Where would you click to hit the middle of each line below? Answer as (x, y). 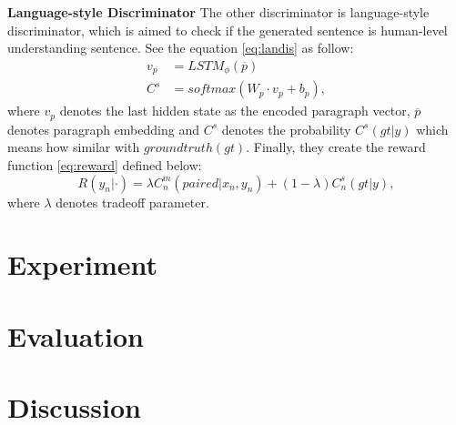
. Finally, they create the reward (336, 147)
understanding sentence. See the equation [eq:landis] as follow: (181, 48)
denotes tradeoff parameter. (132, 202)
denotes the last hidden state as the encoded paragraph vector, (235, 111)
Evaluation (76, 335)
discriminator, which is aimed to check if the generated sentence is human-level (228, 30)
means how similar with (74, 147)
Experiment (83, 264)
